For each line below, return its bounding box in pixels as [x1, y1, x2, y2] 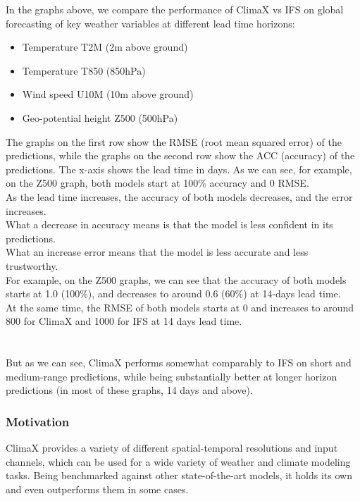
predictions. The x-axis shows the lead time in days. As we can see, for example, [6, 161, 352, 176]
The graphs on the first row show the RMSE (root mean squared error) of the [6, 134, 342, 149]
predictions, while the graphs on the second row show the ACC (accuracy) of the [6, 148, 355, 163]
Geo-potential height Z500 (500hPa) [22, 110, 178, 125]
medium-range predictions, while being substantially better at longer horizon [6, 369, 337, 383]
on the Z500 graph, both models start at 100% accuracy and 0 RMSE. [6, 175, 309, 190]
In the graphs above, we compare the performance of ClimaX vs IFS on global [6, 2, 344, 16]
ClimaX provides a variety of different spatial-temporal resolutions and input [6, 440, 338, 455]
